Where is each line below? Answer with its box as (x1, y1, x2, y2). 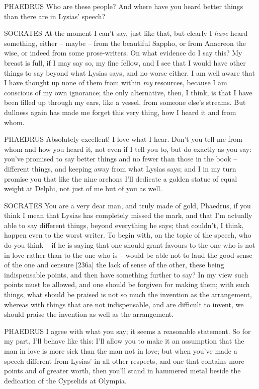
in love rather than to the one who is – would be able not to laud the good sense (4, 249, 252, 260)
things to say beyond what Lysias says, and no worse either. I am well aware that (4, 67, 255, 78)
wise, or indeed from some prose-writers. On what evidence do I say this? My (4, 47, 242, 58)
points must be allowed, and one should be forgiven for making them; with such (4, 279, 250, 290)
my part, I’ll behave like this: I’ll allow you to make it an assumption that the (4, 336, 244, 346)
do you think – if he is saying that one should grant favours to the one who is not (4, 240, 255, 250)
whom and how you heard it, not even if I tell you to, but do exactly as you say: (4, 143, 252, 154)
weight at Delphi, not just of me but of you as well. (4, 183, 162, 194)
